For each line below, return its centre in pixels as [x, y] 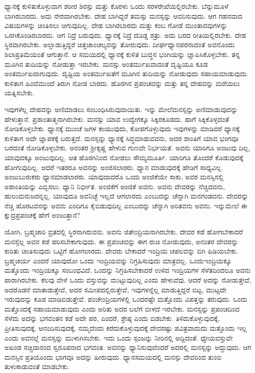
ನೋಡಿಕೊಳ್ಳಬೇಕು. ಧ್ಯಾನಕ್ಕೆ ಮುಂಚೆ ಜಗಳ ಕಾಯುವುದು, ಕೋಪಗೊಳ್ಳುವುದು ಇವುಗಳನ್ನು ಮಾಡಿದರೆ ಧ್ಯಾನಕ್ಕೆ [122, 129]
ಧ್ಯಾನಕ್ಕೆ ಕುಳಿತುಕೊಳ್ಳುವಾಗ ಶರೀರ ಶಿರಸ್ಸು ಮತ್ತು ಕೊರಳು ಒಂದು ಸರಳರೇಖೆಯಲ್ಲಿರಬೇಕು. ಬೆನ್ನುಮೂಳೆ [116, 6]
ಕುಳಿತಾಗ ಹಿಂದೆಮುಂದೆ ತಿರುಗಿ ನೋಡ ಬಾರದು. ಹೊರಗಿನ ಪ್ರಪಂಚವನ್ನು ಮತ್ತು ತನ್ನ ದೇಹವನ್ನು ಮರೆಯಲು [122, 83]
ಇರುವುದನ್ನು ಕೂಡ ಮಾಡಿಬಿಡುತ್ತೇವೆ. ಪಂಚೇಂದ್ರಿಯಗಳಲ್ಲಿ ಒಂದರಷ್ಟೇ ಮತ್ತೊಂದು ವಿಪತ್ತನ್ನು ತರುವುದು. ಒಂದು [126, 299]
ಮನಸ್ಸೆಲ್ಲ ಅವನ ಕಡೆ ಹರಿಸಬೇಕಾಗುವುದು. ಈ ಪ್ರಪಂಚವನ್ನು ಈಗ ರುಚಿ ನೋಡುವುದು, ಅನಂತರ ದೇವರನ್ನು [122, 241]
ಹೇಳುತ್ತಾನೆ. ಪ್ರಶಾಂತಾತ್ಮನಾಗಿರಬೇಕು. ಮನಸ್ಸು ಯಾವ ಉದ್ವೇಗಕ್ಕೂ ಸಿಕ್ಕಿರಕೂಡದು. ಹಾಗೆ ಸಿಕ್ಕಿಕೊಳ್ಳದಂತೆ [117, 119]
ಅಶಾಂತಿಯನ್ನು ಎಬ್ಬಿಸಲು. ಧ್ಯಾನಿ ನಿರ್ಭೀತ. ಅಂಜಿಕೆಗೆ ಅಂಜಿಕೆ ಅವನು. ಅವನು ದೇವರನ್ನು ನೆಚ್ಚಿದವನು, [115, 186]
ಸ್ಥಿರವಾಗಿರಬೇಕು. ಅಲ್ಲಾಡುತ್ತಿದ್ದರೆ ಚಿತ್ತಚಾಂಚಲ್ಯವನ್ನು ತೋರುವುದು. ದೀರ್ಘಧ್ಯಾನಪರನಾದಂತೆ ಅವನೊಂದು [120, 44]
